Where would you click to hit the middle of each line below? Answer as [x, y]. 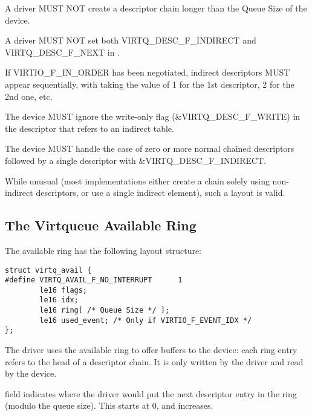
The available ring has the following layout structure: [103, 250]
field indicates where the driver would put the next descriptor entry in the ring [151, 393]
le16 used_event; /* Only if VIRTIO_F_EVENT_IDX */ [146, 320]
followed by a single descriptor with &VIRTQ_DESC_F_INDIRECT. [136, 160]
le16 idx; [59, 300]
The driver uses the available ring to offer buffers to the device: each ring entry [151, 350]
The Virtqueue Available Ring [101, 225]
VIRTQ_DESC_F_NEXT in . [62, 52]
